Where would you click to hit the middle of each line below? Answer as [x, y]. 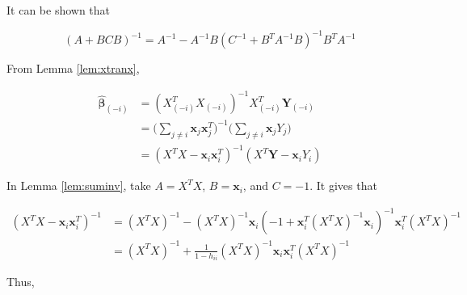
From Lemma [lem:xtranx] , [73, 68]
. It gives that [343, 185]
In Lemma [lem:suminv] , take [79, 185]
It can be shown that [59, 10]
